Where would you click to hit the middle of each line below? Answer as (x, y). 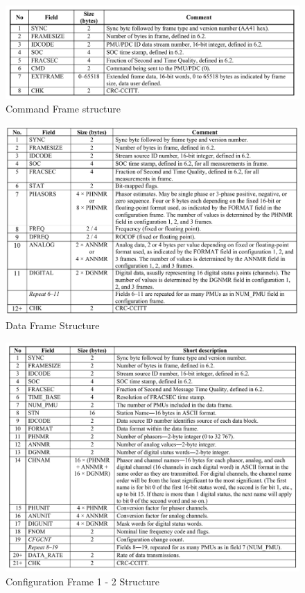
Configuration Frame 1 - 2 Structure (83, 581)
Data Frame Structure (53, 325)
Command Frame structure (63, 109)
